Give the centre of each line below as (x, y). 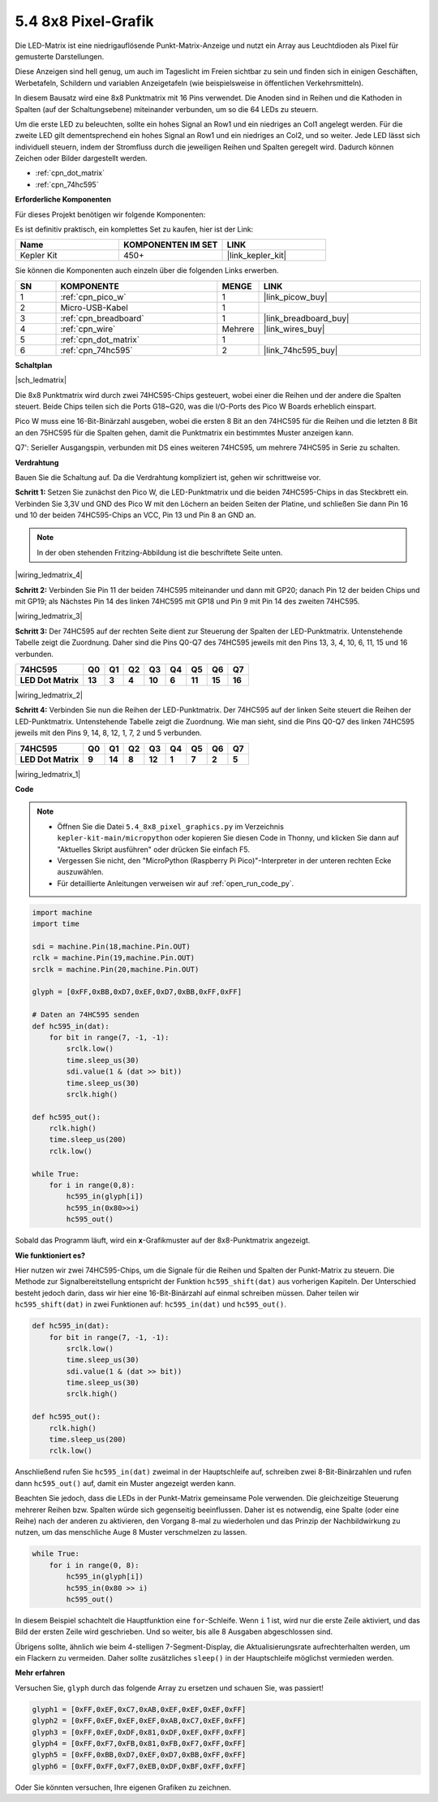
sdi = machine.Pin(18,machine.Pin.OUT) (111, 946)
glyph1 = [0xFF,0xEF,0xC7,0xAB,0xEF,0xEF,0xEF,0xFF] (139, 1709)
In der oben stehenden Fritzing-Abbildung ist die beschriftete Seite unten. (160, 552)
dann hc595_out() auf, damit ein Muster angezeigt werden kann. (125, 1483)
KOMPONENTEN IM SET (170, 245)
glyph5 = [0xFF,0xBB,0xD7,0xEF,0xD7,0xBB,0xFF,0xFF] (139, 1755)
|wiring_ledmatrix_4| (49, 575)
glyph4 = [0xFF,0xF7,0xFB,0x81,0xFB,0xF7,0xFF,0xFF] (139, 1744)
